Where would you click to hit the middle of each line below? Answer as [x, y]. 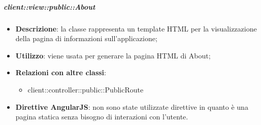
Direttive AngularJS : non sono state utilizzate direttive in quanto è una [132, 106]
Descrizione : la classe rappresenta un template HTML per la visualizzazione [136, 28]
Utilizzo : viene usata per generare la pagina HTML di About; [113, 55]
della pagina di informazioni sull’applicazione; [86, 38]
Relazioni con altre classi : [61, 72]
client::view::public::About [50, 6]
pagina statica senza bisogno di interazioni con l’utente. [102, 117]
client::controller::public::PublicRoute [86, 89]
